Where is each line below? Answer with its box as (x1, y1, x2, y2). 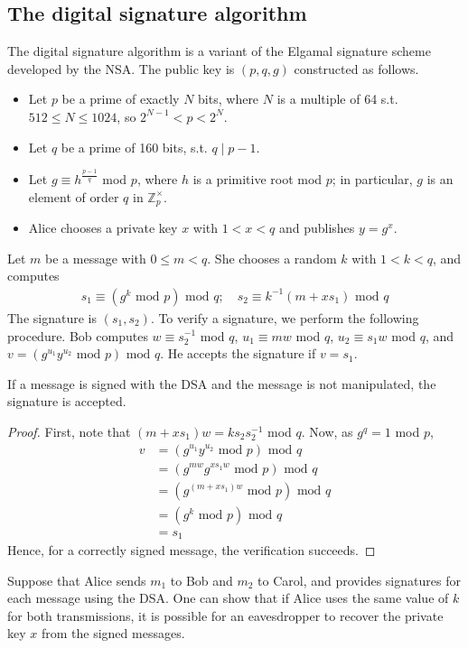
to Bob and (170, 570, 233, 589)
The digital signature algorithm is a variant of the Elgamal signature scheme (7, 42, 431, 60)
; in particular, (332, 170, 413, 189)
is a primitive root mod (192, 170, 323, 189)
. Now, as (301, 421, 353, 440)
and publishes (278, 218, 355, 237)
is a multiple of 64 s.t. (276, 89, 398, 108)
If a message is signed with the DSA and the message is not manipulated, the (7, 374, 436, 393)
